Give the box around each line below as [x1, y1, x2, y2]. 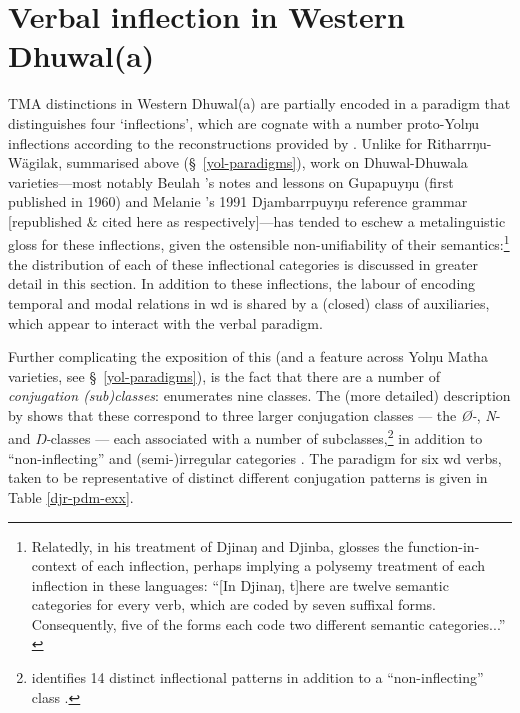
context [31, 555, 77, 576]
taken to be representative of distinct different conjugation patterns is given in [8, 467, 488, 488]
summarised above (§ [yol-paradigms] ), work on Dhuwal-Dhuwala [66, 152, 468, 173]
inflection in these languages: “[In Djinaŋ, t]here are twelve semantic [31, 574, 449, 595]
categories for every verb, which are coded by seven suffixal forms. [31, 594, 436, 615]
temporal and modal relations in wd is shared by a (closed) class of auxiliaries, [8, 292, 490, 313]
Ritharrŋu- [426, 132, 492, 153]
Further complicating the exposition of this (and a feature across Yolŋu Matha [8, 346, 488, 367]
